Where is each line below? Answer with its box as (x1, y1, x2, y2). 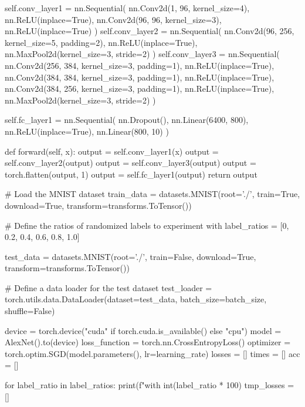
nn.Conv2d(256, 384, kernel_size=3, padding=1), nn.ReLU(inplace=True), (5, 59, 274, 71)
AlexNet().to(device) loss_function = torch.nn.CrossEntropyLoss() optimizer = (5, 336, 291, 348)
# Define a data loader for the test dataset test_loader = (5, 281, 212, 293)
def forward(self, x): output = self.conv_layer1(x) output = (5, 145, 219, 157)
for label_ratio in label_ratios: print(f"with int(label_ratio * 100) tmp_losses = (5, 379, 294, 391)
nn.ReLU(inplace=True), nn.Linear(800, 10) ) (5, 125, 169, 137)
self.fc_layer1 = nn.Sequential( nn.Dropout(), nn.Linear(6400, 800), (5, 114, 249, 126)
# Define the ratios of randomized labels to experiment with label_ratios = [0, (5, 219, 289, 231)
